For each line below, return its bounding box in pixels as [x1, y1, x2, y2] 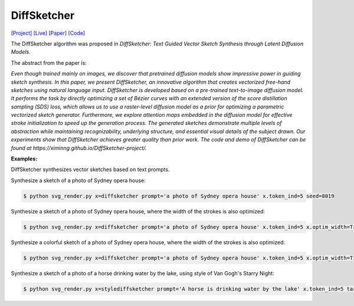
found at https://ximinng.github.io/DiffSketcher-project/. [11, 144, 147, 152]
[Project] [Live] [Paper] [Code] [11, 29, 86, 37]
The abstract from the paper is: [11, 59, 87, 66]
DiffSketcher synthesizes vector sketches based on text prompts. [11, 166, 170, 173]
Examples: [11, 155, 38, 162]
